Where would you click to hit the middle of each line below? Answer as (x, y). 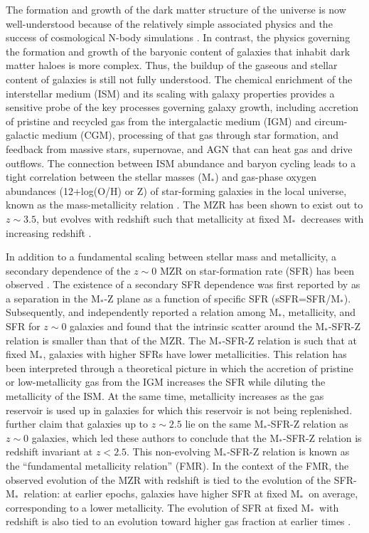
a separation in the (47, 298)
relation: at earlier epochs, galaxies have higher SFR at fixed (156, 494)
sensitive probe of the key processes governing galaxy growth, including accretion (182, 107)
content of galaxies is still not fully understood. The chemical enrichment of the (179, 79)
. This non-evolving (169, 452)
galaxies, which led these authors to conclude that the (149, 437)
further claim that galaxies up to (77, 424)
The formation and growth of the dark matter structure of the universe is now (176, 9)
